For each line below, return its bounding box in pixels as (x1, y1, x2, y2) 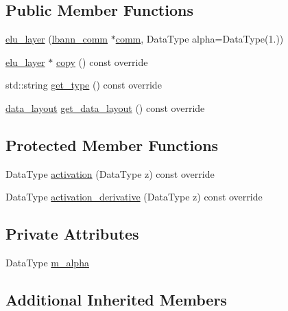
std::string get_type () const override (5, 78, 162, 92)
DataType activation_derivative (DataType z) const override (5, 189, 263, 204)
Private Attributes (5, 223, 139, 244)
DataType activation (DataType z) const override (5, 166, 215, 181)
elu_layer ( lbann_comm (5, 32, 108, 46)
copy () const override (56, 54, 148, 69)
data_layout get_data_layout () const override (5, 100, 205, 115)
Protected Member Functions (5, 134, 219, 155)
